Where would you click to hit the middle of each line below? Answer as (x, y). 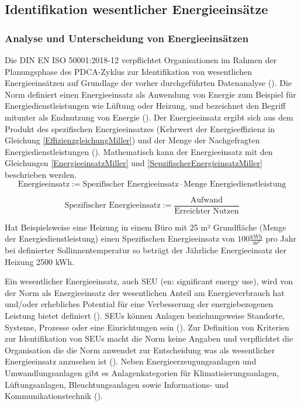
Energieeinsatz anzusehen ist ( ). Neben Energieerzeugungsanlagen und (131, 361)
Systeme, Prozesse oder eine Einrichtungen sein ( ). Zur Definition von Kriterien (147, 327)
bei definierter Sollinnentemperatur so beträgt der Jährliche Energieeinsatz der (146, 250)
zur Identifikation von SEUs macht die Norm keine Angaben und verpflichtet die (149, 338)
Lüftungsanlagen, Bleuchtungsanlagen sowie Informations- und (117, 384)
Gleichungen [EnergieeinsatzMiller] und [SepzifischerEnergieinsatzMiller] (134, 163)
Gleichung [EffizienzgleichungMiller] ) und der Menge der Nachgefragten (132, 140)
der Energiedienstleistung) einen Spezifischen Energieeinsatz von (120, 238)
